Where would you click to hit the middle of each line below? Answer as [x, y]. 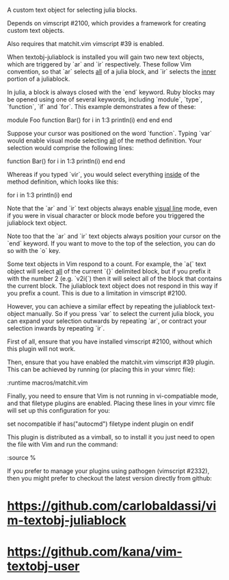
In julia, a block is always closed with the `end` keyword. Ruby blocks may [111, 92]
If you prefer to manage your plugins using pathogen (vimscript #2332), [108, 471]
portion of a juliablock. [39, 79]
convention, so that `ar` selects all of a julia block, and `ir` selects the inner [112, 72]
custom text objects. [36, 31]
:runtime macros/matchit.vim [48, 383]
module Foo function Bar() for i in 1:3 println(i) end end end [90, 120]
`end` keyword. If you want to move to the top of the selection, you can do [111, 243]
